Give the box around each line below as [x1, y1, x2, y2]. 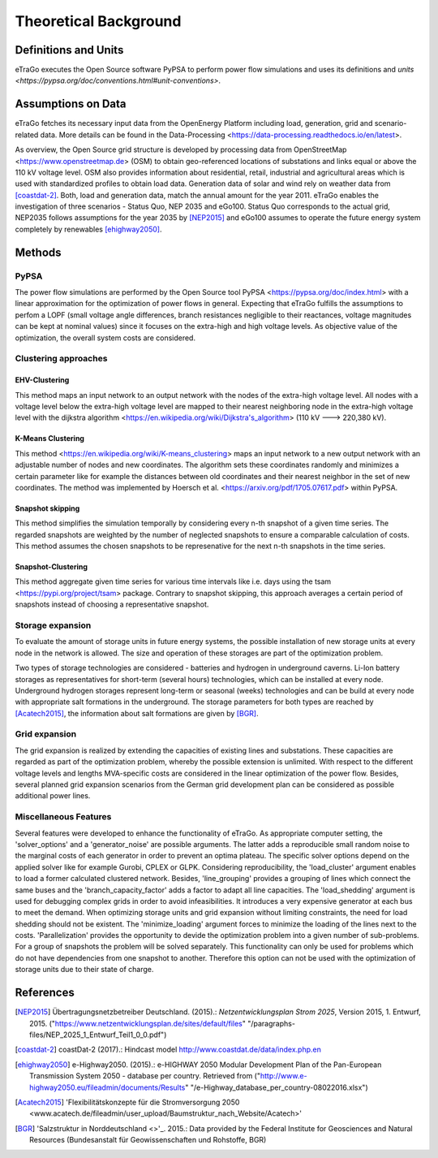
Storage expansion [15, 620, 92, 631]
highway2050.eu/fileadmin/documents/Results [29, 1082, 186, 1092]
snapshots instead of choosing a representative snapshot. [15, 599, 209, 609]
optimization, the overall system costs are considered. [15, 333, 196, 343]
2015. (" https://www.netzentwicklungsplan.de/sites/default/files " [29, 1018, 247, 1028]
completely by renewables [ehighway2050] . [15, 224, 162, 234]
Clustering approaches [15, 353, 108, 365]
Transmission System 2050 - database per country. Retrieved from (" [29, 1071, 261, 1081]
